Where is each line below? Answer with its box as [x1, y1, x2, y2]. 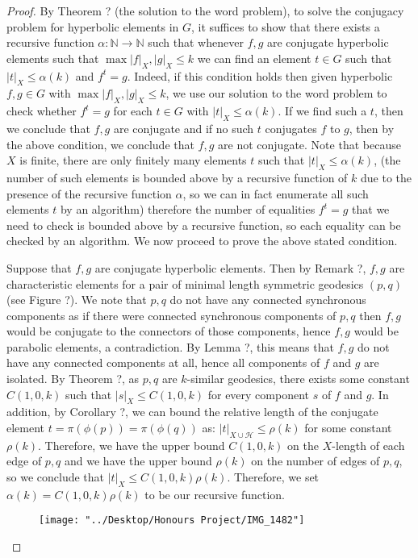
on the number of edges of [251, 452, 380, 469]
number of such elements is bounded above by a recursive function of [6, 169, 348, 185]
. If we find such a [278, 102, 367, 119]
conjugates [265, 119, 317, 136]
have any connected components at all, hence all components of [6, 354, 320, 371]
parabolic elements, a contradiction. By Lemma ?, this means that [6, 338, 334, 355]
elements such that [6, 49, 99, 66]
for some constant [304, 419, 392, 436]
